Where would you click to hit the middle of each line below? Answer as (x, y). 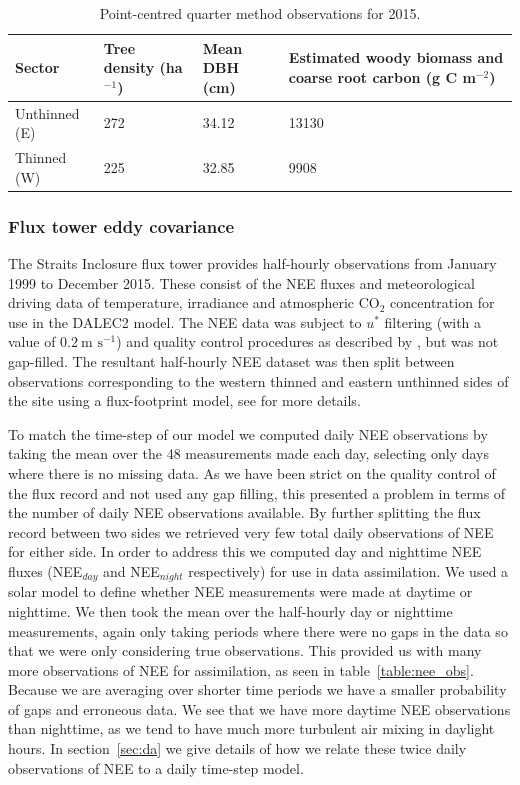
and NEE (131, 570)
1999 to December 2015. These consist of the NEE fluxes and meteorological (241, 282)
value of (32, 341)
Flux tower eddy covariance (121, 225)
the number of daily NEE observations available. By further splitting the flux (244, 512)
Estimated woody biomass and (396, 57)
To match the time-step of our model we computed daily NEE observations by (248, 433)
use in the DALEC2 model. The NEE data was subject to (185, 321)
